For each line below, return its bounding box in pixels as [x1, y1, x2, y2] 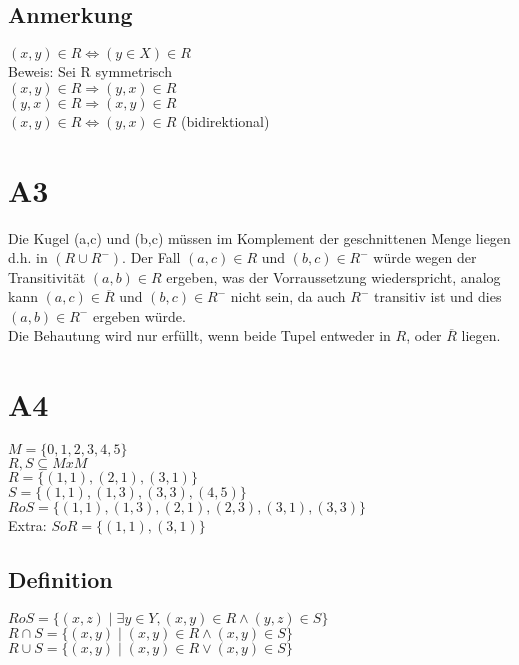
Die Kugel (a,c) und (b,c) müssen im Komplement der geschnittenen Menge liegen [8, 227, 511, 248]
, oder [406, 325, 442, 346]
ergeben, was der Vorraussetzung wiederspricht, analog [166, 266, 501, 287]
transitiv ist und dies [373, 286, 502, 307]
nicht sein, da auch [230, 286, 346, 307]
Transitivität [8, 266, 86, 287]
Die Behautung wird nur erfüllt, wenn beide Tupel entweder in [8, 325, 391, 346]
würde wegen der [373, 247, 477, 268]
